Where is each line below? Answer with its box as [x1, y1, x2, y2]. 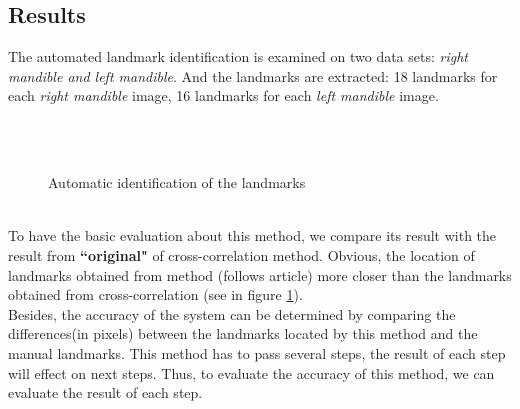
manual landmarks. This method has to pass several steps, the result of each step [8, 342, 506, 363]
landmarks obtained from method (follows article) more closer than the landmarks [8, 264, 512, 285]
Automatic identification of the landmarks [48, 172, 306, 193]
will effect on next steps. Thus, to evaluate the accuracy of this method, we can [8, 362, 495, 383]
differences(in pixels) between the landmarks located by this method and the [8, 323, 478, 344]
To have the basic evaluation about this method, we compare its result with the [8, 225, 497, 246]
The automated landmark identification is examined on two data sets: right [8, 46, 468, 67]
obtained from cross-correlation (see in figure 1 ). [8, 284, 303, 305]
